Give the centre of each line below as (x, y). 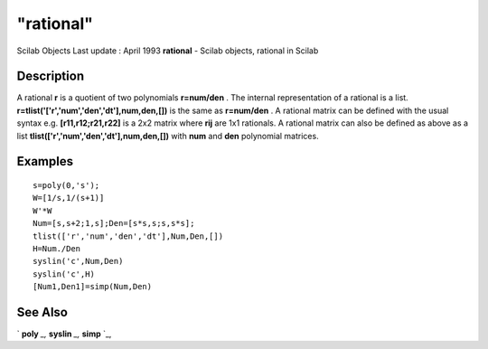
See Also (42, 312)
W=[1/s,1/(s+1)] (69, 198)
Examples (45, 161)
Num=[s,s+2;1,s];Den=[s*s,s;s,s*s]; (114, 223)
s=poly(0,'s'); (66, 186)
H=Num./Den (57, 248)
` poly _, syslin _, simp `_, (64, 334)
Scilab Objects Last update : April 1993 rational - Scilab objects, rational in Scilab (168, 51)
